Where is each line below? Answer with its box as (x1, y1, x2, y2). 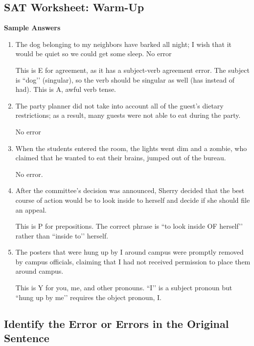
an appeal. (15, 204, 47, 215)
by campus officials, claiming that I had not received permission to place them (15, 256, 251, 266)
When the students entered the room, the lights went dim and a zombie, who (15, 143, 247, 153)
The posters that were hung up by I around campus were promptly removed (15, 247, 244, 257)
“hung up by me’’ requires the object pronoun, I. (15, 292, 162, 302)
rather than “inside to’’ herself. (15, 230, 109, 240)
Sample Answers (4, 22, 61, 33)
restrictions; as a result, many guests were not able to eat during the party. (15, 110, 241, 120)
